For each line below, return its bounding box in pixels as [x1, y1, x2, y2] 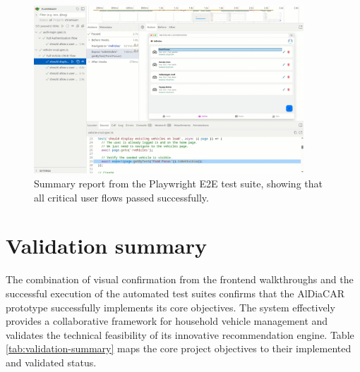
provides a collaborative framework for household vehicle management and [6, 314, 328, 328]
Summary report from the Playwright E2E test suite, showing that [34, 176, 323, 191]
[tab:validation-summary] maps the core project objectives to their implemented [6, 341, 352, 356]
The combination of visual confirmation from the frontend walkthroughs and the [6, 272, 354, 287]
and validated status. [6, 354, 97, 369]
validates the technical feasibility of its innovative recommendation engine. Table [6, 327, 354, 342]
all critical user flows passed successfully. [34, 190, 209, 204]
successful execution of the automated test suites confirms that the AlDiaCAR [6, 285, 345, 300]
